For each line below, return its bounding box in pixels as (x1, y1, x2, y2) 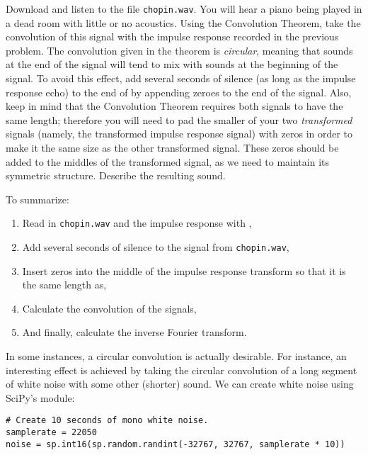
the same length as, (22, 277, 107, 292)
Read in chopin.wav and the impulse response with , (22, 215, 252, 230)
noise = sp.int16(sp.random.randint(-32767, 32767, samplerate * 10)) (6, 439, 345, 449)
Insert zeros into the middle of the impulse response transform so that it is (22, 263, 346, 278)
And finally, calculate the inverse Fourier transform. (22, 325, 247, 339)
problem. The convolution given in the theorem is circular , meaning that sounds (6, 43, 353, 57)
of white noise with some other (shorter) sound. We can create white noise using (6, 376, 354, 391)
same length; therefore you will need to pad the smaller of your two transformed (6, 112, 352, 127)
